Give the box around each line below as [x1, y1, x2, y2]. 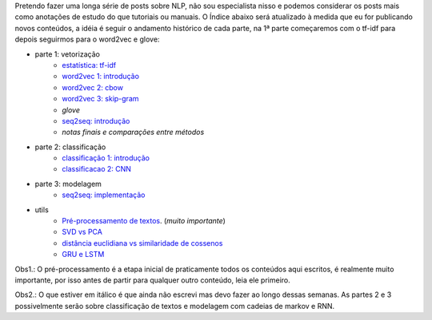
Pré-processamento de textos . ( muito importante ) [62, 216, 226, 226]
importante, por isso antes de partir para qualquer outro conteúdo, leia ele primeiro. [14, 275, 291, 285]
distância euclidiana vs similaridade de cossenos [62, 238, 223, 247]
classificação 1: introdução [62, 153, 150, 163]
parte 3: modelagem [34, 179, 102, 188]
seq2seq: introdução [62, 116, 130, 125]
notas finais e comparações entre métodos [62, 128, 205, 137]
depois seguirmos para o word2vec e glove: [14, 34, 160, 44]
